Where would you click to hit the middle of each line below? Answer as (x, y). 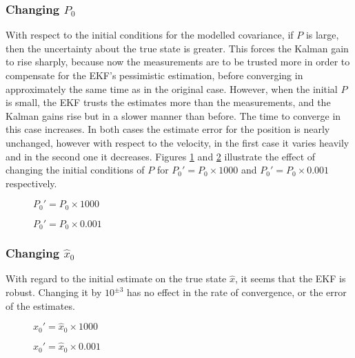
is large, (322, 35)
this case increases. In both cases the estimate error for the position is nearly (168, 129)
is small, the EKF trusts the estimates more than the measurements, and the (168, 102)
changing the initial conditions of (75, 170)
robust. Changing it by (54, 292)
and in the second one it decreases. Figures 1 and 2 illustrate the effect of (161, 156)
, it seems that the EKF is (291, 278)
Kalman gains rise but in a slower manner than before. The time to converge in (173, 115)
